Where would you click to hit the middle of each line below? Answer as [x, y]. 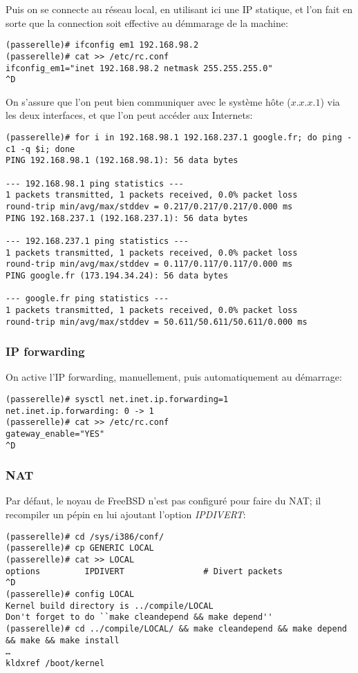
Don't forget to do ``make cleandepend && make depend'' [139, 617]
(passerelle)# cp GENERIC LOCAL [80, 548]
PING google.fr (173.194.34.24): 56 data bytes [117, 275]
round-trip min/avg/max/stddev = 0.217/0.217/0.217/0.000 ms [149, 206]
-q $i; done [48, 149]
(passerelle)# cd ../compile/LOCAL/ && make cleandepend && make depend [176, 628]
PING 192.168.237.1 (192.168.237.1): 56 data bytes [127, 218]
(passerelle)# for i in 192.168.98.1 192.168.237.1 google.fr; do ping [174, 138]
